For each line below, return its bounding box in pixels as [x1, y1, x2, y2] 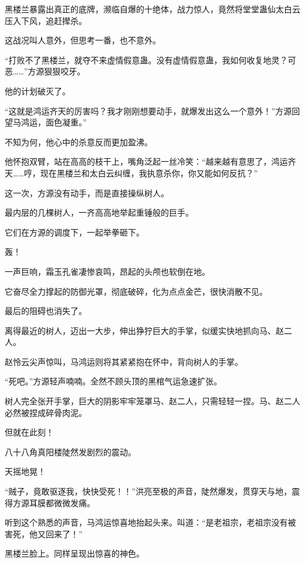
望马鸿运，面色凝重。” [5, 116, 87, 128]
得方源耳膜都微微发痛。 [5, 496, 95, 509]
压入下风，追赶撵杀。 [5, 14, 87, 26]
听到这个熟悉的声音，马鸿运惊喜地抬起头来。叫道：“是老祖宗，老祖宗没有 [5, 516, 288, 528]
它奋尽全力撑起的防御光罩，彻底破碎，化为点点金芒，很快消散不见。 [5, 285, 267, 297]
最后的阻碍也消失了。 [5, 305, 87, 317]
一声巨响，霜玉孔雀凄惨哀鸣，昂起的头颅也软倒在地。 [5, 265, 210, 277]
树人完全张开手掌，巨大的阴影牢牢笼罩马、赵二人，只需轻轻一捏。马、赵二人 [5, 395, 300, 407]
